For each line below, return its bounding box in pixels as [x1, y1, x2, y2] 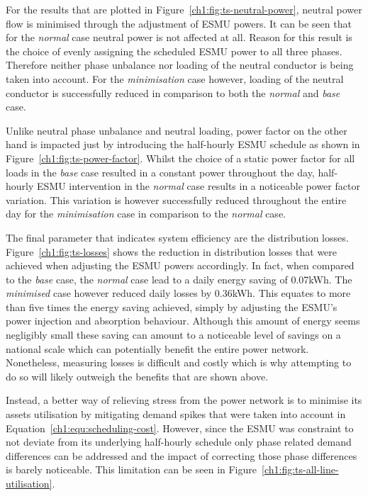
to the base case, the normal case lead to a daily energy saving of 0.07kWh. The [6, 271, 352, 286]
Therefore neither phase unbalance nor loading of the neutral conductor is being [6, 57, 354, 72]
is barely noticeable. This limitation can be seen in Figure [6, 462, 257, 477]
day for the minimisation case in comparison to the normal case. [6, 206, 286, 221]
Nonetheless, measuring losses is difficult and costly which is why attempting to [6, 355, 352, 370]
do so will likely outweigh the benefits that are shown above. [6, 368, 269, 383]
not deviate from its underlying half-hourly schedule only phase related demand [6, 434, 352, 449]
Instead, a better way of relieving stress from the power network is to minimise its [6, 393, 362, 407]
